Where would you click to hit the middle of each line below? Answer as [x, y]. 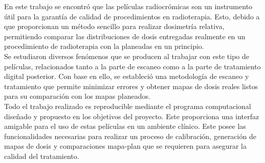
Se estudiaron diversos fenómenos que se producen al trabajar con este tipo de [127, 56]
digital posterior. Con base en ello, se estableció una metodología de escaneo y [127, 76]
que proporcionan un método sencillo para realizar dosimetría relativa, [114, 26]
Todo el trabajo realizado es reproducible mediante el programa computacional [128, 106]
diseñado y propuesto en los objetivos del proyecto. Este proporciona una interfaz [132, 116]
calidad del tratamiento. [42, 156]
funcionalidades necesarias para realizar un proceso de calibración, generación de [130, 136]
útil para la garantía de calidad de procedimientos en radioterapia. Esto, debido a [132, 16]
